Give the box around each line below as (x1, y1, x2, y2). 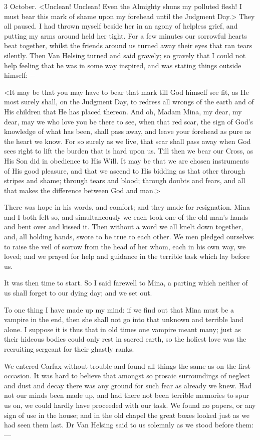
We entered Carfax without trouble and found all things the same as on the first (4, 360, 251, 371)
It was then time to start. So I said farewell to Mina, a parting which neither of (4, 277, 248, 288)
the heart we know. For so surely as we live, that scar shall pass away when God (4, 135, 251, 146)
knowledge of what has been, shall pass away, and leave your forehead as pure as (4, 126, 251, 136)
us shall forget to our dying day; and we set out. (4, 287, 152, 298)
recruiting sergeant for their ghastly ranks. (4, 344, 134, 354)
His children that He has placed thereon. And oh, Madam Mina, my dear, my (4, 106, 242, 116)
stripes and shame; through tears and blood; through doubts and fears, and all (4, 175, 245, 186)
